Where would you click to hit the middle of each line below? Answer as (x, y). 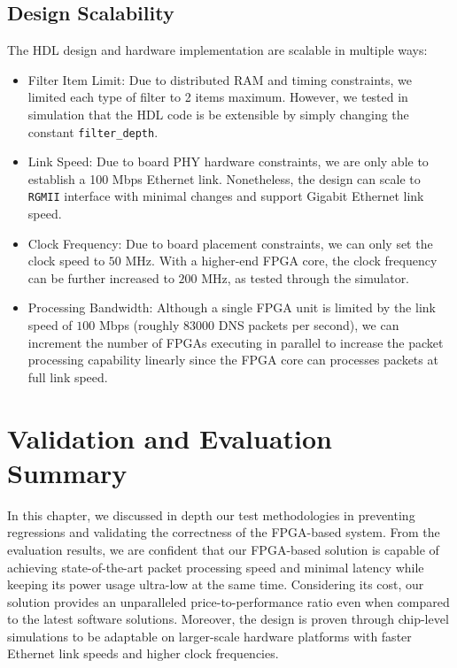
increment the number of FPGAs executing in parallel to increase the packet (236, 342)
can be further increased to (101, 277)
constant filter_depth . (93, 131)
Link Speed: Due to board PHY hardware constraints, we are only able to (228, 161)
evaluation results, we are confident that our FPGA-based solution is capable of (223, 549)
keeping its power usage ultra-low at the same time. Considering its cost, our (216, 584)
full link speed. (68, 376)
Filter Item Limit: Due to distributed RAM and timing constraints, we (220, 79)
